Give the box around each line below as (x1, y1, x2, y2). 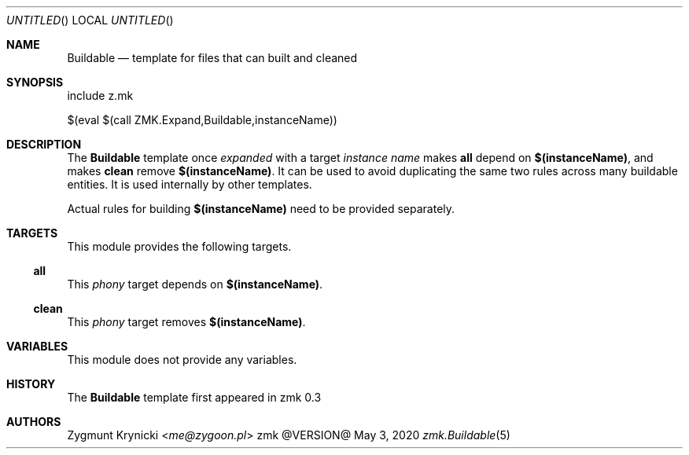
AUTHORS (6, 415, 61, 428)
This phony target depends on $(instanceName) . (67, 277, 323, 291)
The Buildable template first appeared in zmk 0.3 (67, 391, 322, 404)
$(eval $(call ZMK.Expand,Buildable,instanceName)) (67, 113, 337, 127)
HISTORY (6, 377, 56, 391)
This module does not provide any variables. (67, 353, 297, 366)
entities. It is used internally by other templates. (67, 178, 312, 191)
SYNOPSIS (6, 75, 64, 89)
